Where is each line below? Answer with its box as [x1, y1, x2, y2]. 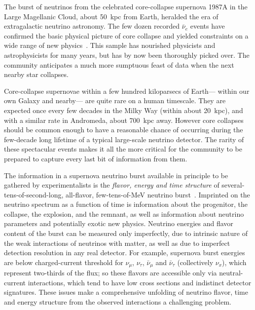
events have [190, 21, 225, 31]
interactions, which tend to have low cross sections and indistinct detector [28, 277, 252, 287]
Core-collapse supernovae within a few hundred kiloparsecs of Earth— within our [4, 85, 250, 96]
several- [221, 180, 245, 190]
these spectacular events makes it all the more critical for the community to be [4, 144, 242, 154]
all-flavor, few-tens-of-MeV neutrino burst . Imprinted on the [65, 189, 250, 199]
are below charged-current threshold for [4, 257, 123, 267]
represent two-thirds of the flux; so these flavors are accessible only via [4, 268, 217, 278]
